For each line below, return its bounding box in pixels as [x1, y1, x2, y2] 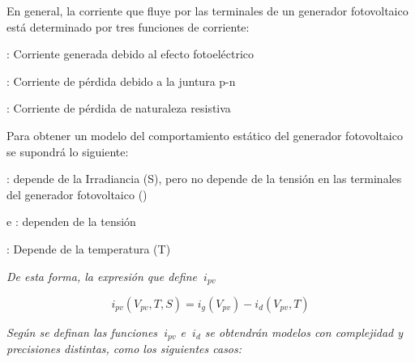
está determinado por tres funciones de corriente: [6, 18, 250, 35]
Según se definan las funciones [6, 323, 158, 340]
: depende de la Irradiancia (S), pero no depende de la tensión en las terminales [6, 170, 402, 187]
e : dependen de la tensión [6, 213, 136, 230]
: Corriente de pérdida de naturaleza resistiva [6, 100, 231, 117]
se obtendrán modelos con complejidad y [204, 323, 404, 340]
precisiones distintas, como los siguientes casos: [6, 340, 242, 357]
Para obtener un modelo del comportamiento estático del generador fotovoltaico [6, 126, 403, 143]
